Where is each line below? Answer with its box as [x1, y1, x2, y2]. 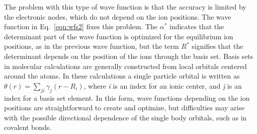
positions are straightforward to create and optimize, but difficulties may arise [4, 102, 245, 113]
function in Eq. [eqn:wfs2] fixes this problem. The [4, 21, 158, 32]
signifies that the [192, 41, 243, 51]
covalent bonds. [4, 122, 52, 132]
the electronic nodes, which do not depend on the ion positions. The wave [4, 11, 231, 22]
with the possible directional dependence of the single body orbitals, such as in [4, 112, 247, 122]
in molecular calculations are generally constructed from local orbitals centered [4, 60, 247, 71]
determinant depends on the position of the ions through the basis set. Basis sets [4, 50, 253, 61]
